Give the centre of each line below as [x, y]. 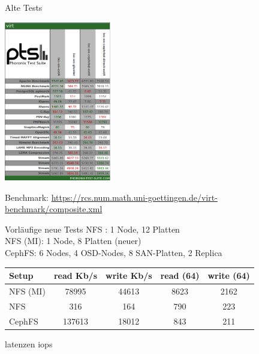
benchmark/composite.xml [54, 209]
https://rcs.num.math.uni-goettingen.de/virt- [134, 197]
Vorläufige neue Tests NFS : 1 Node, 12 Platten [92, 229]
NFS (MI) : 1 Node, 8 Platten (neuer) [73, 241]
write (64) [229, 276]
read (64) [180, 276]
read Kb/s [75, 276]
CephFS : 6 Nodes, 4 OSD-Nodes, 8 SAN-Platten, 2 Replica [114, 253]
